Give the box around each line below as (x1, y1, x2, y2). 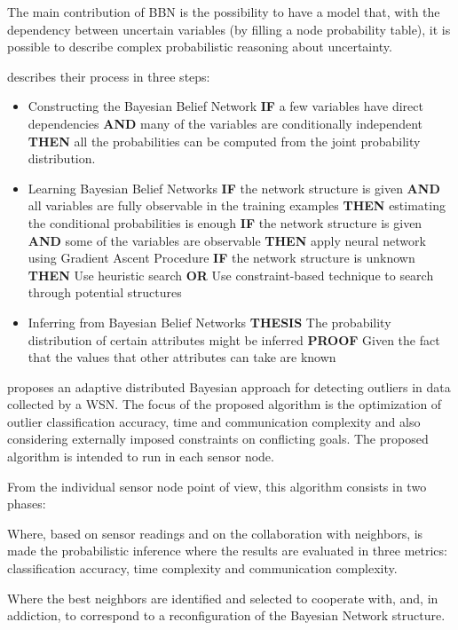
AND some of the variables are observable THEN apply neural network (28, 231, 426, 249)
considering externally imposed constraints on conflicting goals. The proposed (7, 429, 429, 448)
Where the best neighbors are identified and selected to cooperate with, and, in (7, 588, 438, 607)
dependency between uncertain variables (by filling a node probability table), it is (7, 20, 451, 38)
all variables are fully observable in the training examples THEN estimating (28, 196, 446, 215)
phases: (7, 494, 46, 513)
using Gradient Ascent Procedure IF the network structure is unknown (28, 248, 415, 267)
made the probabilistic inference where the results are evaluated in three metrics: (7, 541, 447, 560)
